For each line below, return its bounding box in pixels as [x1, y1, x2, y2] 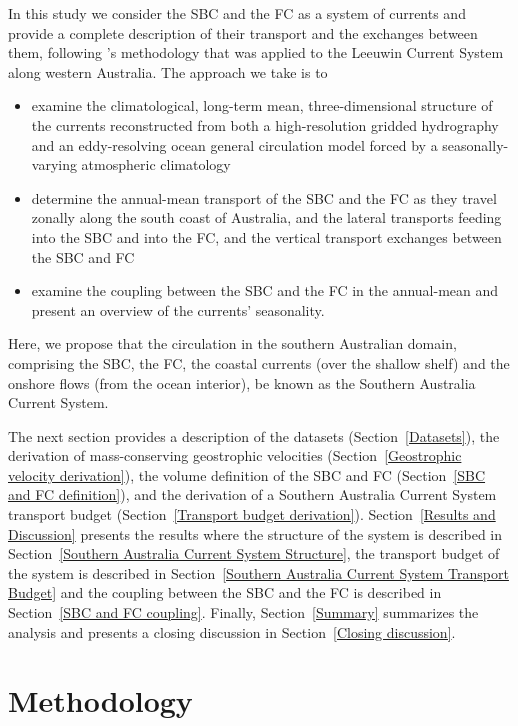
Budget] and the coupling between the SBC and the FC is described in [8, 582, 442, 603]
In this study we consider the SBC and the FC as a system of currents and [8, 3, 466, 23]
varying [31, 154, 77, 175]
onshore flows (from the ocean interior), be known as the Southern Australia [8, 372, 476, 393]
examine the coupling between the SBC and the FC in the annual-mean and [31, 280, 499, 301]
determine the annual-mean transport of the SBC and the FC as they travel [31, 187, 497, 208]
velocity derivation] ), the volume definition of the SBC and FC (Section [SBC [8, 464, 486, 485]
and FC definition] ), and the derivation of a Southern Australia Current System [8, 484, 497, 505]
